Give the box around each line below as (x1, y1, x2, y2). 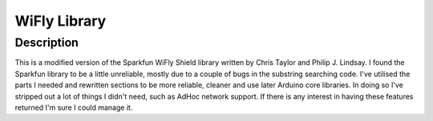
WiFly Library (14, 12, 107, 30)
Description (14, 35, 79, 50)
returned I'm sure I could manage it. (14, 103, 133, 112)
